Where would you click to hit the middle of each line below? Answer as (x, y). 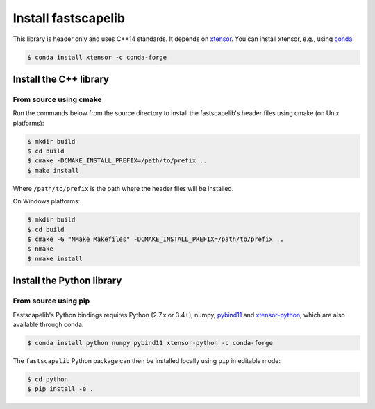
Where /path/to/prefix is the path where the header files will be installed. (123, 188)
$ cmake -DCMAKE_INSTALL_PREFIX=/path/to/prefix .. (117, 161)
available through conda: (48, 324)
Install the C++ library (61, 79)
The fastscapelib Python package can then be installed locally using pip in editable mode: (147, 360)
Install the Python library (67, 281)
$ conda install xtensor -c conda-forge (97, 57)
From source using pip (51, 301)
